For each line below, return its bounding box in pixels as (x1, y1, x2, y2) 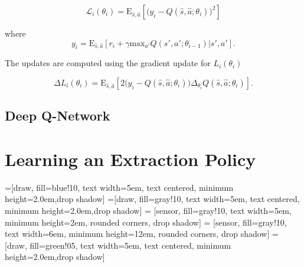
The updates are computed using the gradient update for (5, 57, 211, 69)
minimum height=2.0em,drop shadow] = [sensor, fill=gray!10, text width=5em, (5, 204, 292, 217)
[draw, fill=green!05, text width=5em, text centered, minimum (5, 239, 231, 251)
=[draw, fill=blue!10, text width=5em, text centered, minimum (5, 181, 234, 193)
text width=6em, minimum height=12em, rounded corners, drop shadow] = (5, 227, 279, 240)
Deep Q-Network (5, 106, 110, 125)
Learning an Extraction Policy (5, 146, 256, 171)
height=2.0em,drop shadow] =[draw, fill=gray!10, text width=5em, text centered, (5, 193, 300, 205)
